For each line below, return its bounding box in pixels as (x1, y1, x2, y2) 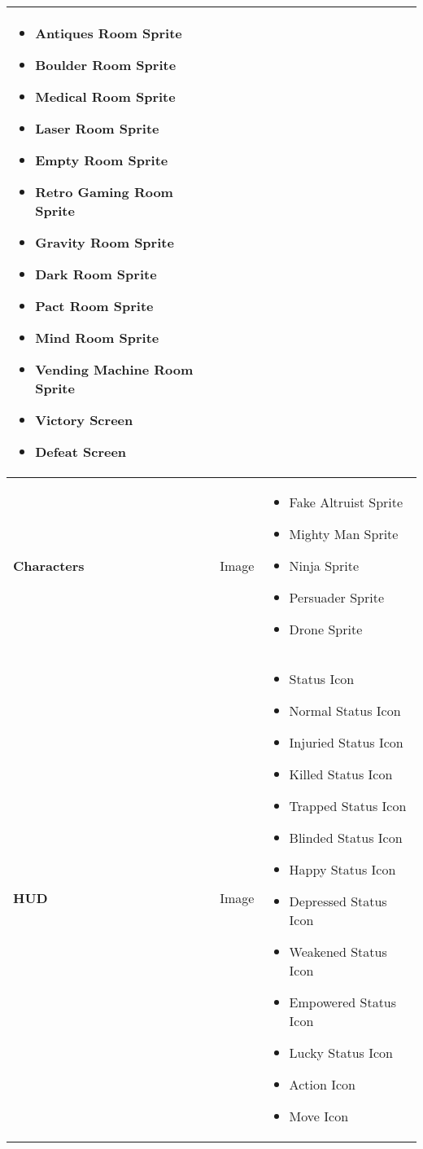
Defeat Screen (35, 442, 127, 461)
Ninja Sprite (289, 556, 360, 575)
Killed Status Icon (289, 765, 393, 783)
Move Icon (289, 1107, 349, 1125)
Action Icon (289, 1075, 355, 1094)
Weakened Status (289, 942, 387, 961)
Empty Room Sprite (35, 151, 168, 169)
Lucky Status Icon (289, 1043, 394, 1062)
